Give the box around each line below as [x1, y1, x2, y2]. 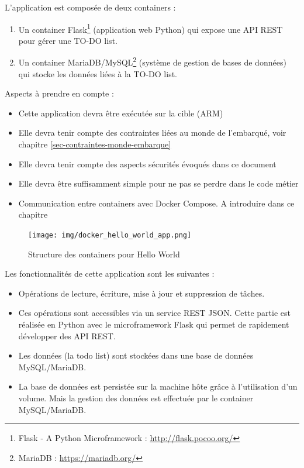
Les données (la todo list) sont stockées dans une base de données [18, 349, 254, 362]
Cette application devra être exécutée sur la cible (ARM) [18, 106, 223, 119]
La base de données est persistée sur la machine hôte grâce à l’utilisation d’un [18, 380, 298, 393]
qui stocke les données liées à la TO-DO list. [18, 67, 177, 80]
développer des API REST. [18, 329, 116, 342]
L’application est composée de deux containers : [5, 1, 176, 13]
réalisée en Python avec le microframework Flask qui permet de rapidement [18, 318, 289, 331]
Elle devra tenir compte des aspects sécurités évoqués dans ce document [18, 157, 277, 170]
